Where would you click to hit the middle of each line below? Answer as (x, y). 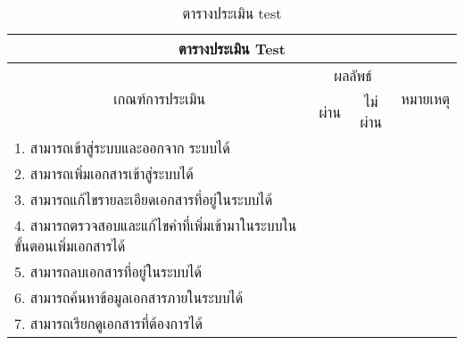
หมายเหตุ (425, 99)
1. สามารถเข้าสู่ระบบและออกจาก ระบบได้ (122, 148)
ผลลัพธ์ (353, 75)
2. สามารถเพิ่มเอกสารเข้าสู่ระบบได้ (104, 173)
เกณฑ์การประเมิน (160, 99)
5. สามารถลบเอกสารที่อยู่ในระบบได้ (108, 271)
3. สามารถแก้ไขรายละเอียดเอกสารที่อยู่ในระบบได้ (144, 199)
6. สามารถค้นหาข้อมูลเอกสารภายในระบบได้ (129, 297)
